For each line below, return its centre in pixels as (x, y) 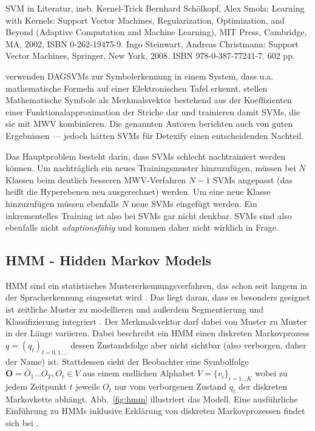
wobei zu (271, 373)
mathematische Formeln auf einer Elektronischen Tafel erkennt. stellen (137, 88)
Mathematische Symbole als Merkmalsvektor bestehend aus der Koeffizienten (149, 100)
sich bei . (22, 423)
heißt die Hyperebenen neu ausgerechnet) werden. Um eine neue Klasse (138, 192)
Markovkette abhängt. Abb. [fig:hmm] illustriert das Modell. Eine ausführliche (152, 399)
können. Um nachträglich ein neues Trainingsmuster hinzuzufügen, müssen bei (151, 168)
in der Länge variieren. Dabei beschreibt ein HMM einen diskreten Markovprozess (158, 333)
